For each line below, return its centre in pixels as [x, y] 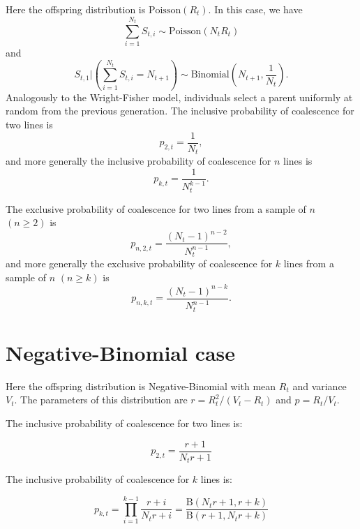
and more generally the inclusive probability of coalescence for [138, 161]
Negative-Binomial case [121, 352]
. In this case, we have [255, 9]
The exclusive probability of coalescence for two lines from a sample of [156, 208]
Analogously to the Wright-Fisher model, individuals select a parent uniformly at [179, 97]
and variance [320, 386]
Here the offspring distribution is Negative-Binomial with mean [141, 386]
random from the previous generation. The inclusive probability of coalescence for [180, 111]
